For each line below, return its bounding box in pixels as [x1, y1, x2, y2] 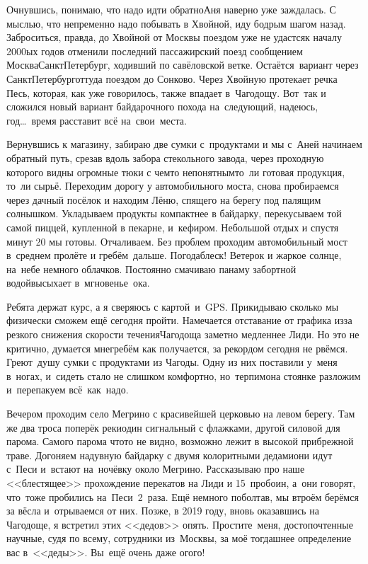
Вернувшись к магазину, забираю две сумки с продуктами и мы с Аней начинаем [6, 137, 362, 151]
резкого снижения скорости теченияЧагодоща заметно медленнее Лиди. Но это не [6, 327, 360, 342]
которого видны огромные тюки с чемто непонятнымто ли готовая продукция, [6, 164, 345, 179]
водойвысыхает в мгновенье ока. [6, 275, 150, 290]
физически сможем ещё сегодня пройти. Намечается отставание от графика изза [6, 313, 352, 328]
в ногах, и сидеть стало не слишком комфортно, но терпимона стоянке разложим [6, 368, 361, 383]
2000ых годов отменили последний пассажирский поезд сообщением [6, 43, 303, 58]
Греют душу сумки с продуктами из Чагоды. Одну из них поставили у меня [6, 355, 338, 369]
